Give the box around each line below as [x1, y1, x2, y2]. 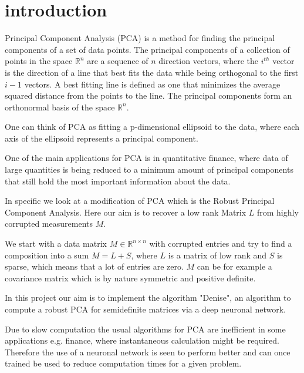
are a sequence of [87, 55, 148, 67]
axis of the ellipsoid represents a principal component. [5, 132, 198, 144]
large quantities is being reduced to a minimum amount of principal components [5, 163, 293, 176]
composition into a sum [5, 248, 89, 261]
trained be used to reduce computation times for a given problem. [5, 357, 242, 369]
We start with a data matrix [5, 237, 107, 250]
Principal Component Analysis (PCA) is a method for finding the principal [5, 32, 275, 44]
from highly [256, 206, 299, 218]
